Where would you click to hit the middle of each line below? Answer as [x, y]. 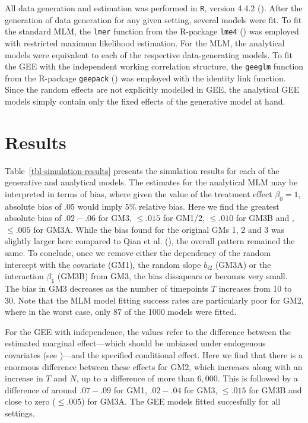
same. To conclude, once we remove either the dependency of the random [138, 253]
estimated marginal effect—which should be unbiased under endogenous [135, 343]
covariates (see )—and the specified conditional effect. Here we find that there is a [154, 355]
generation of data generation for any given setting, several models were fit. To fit [153, 19]
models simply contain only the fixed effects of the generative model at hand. [145, 101]
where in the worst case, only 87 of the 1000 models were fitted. [121, 312]
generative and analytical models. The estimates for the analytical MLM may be [151, 182]
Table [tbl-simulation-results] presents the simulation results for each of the [142, 170]
